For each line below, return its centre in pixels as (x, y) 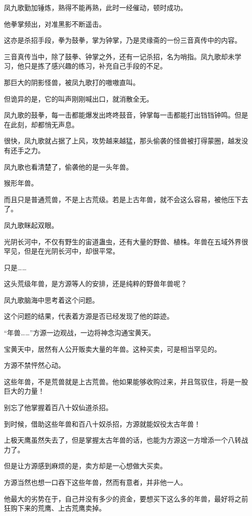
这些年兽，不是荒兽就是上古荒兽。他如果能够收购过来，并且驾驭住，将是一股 (126, 381)
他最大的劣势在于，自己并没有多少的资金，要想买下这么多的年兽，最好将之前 (126, 498)
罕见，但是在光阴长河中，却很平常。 (62, 251)
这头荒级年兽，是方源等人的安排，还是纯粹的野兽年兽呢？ (95, 284)
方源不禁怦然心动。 (34, 365)
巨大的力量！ (24, 391)
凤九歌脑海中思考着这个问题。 (51, 300)
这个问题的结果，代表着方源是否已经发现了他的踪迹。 (89, 316)
